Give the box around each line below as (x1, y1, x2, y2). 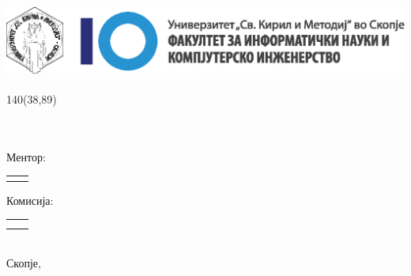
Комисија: (6, 191, 54, 208)
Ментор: (6, 148, 46, 164)
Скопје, (6, 255, 41, 271)
